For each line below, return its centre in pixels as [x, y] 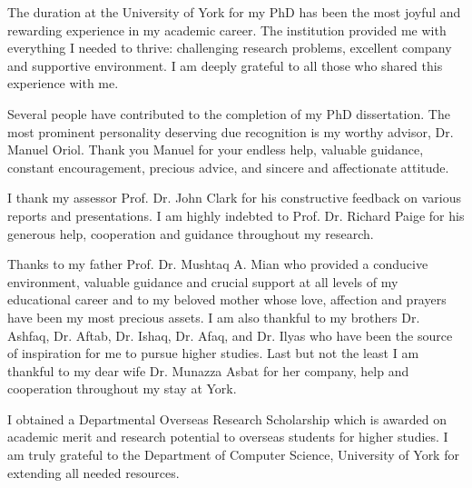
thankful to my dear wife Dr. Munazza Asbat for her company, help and [208, 370]
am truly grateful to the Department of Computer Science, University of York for [233, 455]
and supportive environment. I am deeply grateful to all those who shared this [225, 65]
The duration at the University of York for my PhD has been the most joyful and [234, 12]
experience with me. [63, 83]
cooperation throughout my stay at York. [122, 388]
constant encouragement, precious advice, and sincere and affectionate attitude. [228, 167]
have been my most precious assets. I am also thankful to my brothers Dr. [214, 317]
